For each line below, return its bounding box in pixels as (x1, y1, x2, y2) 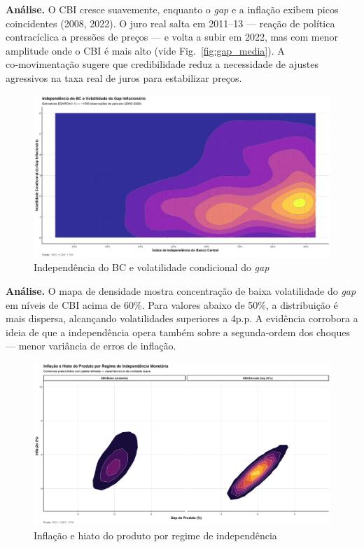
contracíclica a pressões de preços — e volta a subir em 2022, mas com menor (6, 29, 338, 44)
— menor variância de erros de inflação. (6, 338, 176, 353)
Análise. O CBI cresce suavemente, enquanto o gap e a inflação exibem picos (6, 2, 339, 16)
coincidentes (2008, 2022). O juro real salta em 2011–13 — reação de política (6, 15, 335, 30)
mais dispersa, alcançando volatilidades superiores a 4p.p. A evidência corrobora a (6, 311, 358, 326)
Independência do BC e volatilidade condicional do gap (34, 260, 269, 275)
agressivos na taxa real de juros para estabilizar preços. (6, 70, 242, 85)
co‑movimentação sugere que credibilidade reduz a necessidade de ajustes (6, 57, 318, 71)
